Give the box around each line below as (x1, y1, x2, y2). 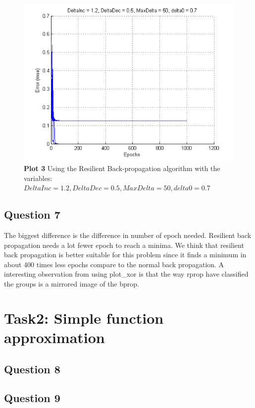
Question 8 (4, 361, 60, 376)
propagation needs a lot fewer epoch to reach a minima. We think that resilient (4, 239, 244, 250)
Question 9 (4, 390, 60, 406)
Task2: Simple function (4, 307, 164, 328)
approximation (4, 327, 105, 347)
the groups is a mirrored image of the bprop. (4, 278, 139, 289)
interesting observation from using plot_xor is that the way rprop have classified (4, 269, 249, 279)
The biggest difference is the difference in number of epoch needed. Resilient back (4, 230, 252, 240)
